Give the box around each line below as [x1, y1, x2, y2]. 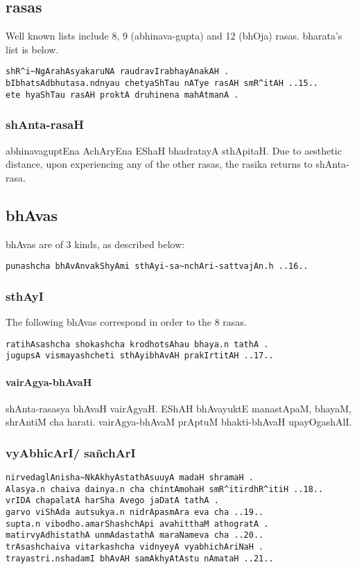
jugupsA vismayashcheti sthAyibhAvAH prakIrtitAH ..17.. [6, 351, 274, 361]
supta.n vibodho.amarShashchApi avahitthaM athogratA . [6, 518, 269, 529]
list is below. [6, 42, 59, 56]
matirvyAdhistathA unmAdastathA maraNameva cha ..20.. [6, 530, 264, 541]
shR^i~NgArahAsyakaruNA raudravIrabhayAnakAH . [6, 67, 229, 77]
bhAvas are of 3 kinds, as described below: [6, 236, 185, 251]
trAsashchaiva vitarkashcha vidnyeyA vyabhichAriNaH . [6, 542, 264, 552]
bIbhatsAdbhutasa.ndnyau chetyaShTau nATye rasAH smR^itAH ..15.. [6, 78, 319, 89]
